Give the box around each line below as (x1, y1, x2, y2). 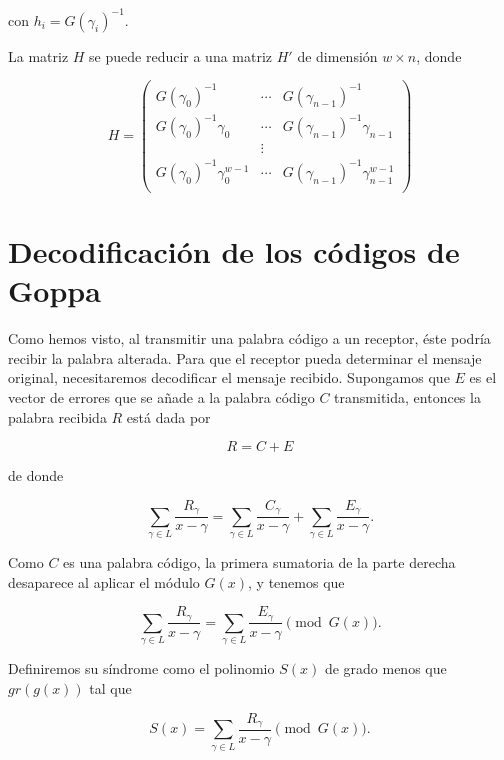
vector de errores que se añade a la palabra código (8, 386, 315, 407)
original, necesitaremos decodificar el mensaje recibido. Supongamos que (8, 367, 450, 388)
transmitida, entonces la (334, 386, 481, 407)
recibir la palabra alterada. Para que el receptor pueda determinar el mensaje (8, 347, 482, 368)
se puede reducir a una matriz (89, 45, 273, 66)
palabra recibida (8, 406, 107, 427)
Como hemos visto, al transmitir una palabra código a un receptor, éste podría (8, 328, 491, 349)
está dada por (126, 406, 211, 427)
